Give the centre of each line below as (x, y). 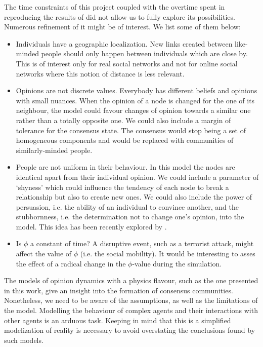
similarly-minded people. (54, 150)
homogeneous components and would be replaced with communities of (125, 140)
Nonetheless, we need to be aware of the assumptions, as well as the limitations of (131, 300)
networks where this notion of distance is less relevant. (100, 73)
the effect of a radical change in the (71, 263)
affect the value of (44, 254)
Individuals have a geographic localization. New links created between (124, 43)
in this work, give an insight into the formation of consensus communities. (119, 290)
